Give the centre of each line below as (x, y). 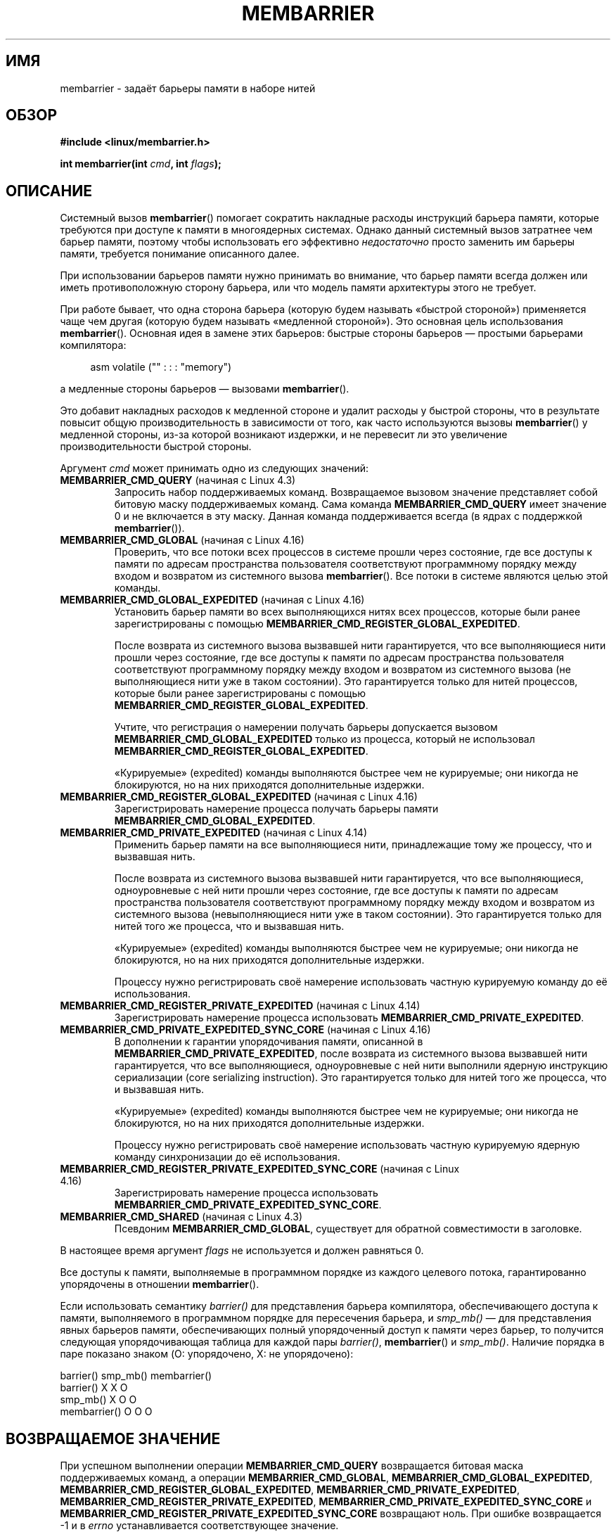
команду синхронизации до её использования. (227, 1157)
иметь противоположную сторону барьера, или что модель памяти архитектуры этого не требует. (298, 288)
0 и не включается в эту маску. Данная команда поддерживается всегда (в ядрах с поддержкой (348, 516)
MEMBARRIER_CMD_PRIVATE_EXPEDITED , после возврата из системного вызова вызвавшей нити (351, 1054)
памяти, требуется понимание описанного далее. (180, 254)
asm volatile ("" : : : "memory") (161, 367)
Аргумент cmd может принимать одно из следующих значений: (214, 468)
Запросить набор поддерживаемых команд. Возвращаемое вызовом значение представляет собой (356, 492)
